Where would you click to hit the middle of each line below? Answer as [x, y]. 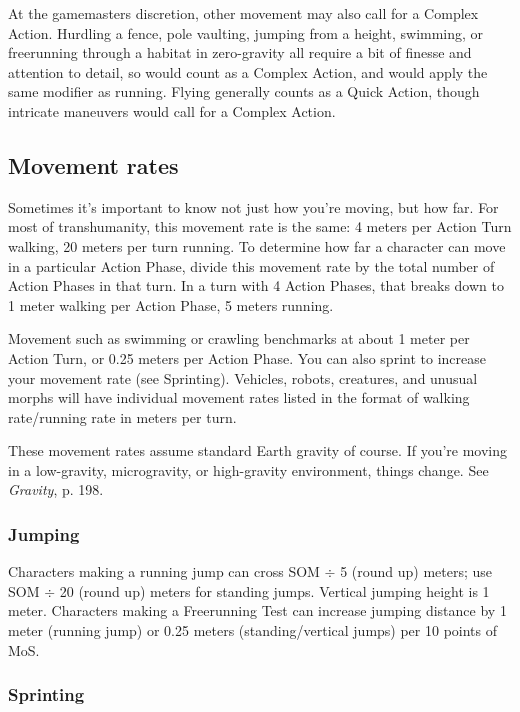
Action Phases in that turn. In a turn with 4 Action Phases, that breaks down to [256, 285]
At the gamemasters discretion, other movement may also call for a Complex [243, 13]
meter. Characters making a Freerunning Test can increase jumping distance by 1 [257, 610]
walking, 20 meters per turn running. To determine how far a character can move [257, 245]
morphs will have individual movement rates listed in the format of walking [239, 397]
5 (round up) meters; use [416, 571]
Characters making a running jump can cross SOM [164, 571]
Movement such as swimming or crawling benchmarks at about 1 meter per [239, 338]
